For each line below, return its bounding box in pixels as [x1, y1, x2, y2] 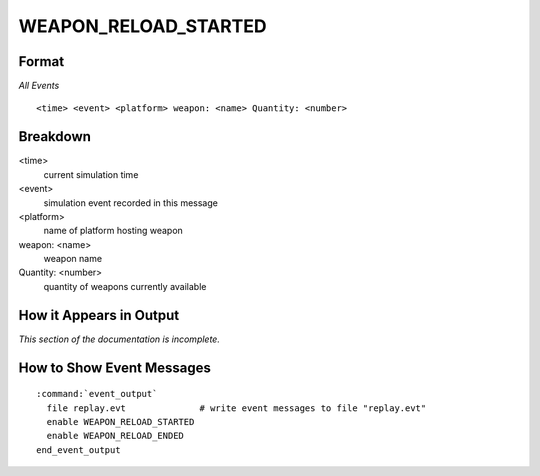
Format [18, 53, 65, 70]
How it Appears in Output [18, 306, 180, 324]
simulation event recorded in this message [43, 196, 219, 209]
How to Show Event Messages [18, 359, 212, 376]
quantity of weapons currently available [43, 280, 207, 292]
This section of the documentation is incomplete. [18, 333, 220, 345]
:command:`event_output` [36, 388, 158, 400]
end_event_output [36, 444, 121, 455]
